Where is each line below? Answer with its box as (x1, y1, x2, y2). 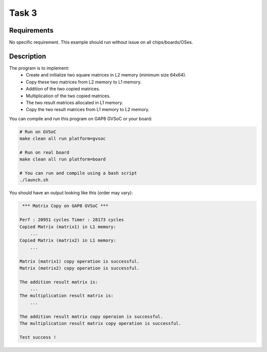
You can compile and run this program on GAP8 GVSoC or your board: (9, 116, 153, 121)
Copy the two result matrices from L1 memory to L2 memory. (26, 107, 150, 113)
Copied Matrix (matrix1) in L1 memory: (19, 224, 116, 230)
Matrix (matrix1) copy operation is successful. (19, 258, 140, 264)
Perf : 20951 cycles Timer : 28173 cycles (19, 217, 124, 223)
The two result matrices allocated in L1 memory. (26, 99, 124, 106)
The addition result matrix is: (19, 279, 98, 285)
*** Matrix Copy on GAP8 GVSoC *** (22, 203, 109, 209)
